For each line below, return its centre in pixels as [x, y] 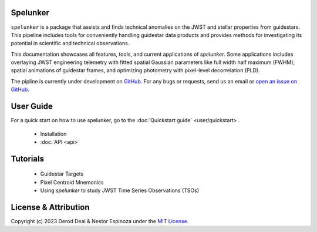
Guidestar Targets [62, 174]
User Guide [32, 107]
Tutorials [27, 159]
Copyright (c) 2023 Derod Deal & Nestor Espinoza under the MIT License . [100, 221]
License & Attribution [50, 207]
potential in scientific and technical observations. [70, 43]
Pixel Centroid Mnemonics [72, 182]
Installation [53, 134]
